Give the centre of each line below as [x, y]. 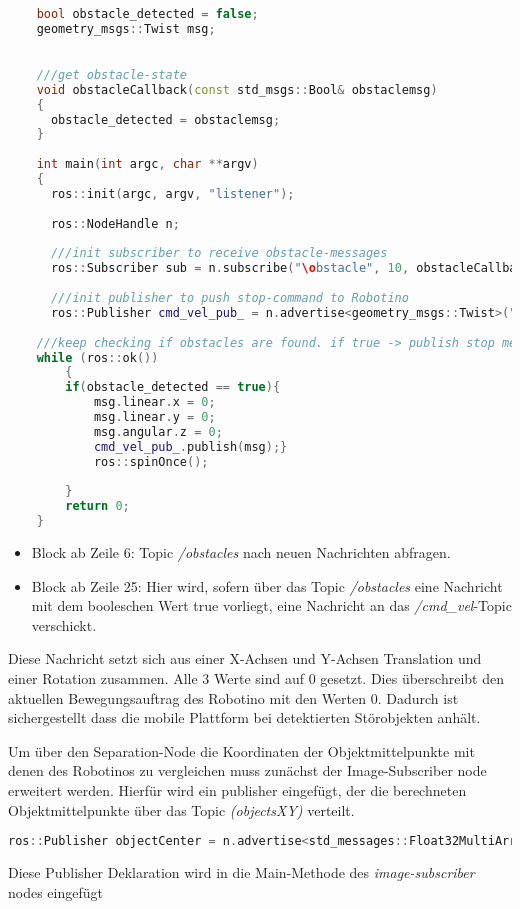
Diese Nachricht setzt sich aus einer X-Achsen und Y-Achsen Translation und [245, 658]
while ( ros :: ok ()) [97, 357]
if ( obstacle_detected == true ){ [173, 387]
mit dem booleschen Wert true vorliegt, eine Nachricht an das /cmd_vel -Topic [271, 605]
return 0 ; [97, 506]
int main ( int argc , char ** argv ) [147, 164]
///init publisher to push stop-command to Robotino [229, 298]
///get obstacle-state [111, 74]
